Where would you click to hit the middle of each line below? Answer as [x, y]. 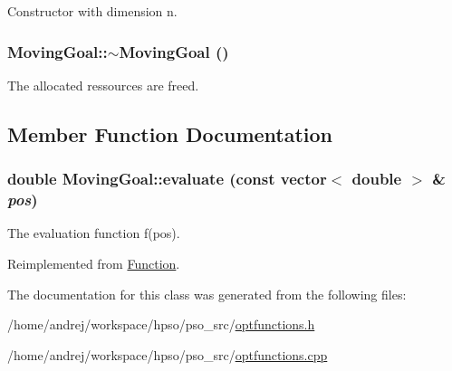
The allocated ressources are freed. [103, 85]
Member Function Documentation [170, 133]
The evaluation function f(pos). [94, 233]
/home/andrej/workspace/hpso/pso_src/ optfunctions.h [161, 324]
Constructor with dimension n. [92, 11]
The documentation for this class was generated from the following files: [207, 294]
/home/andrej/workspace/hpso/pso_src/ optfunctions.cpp [168, 354]
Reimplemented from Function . [94, 263]
